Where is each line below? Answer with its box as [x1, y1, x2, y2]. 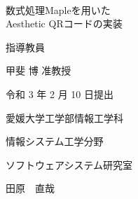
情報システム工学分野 [6, 134, 104, 149]
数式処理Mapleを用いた [6, 2, 111, 17]
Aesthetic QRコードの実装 [6, 16, 123, 31]
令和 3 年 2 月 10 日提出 [6, 86, 113, 101]
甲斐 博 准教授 [6, 63, 71, 78]
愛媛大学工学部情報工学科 [6, 110, 123, 125]
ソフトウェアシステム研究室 [6, 157, 133, 172]
